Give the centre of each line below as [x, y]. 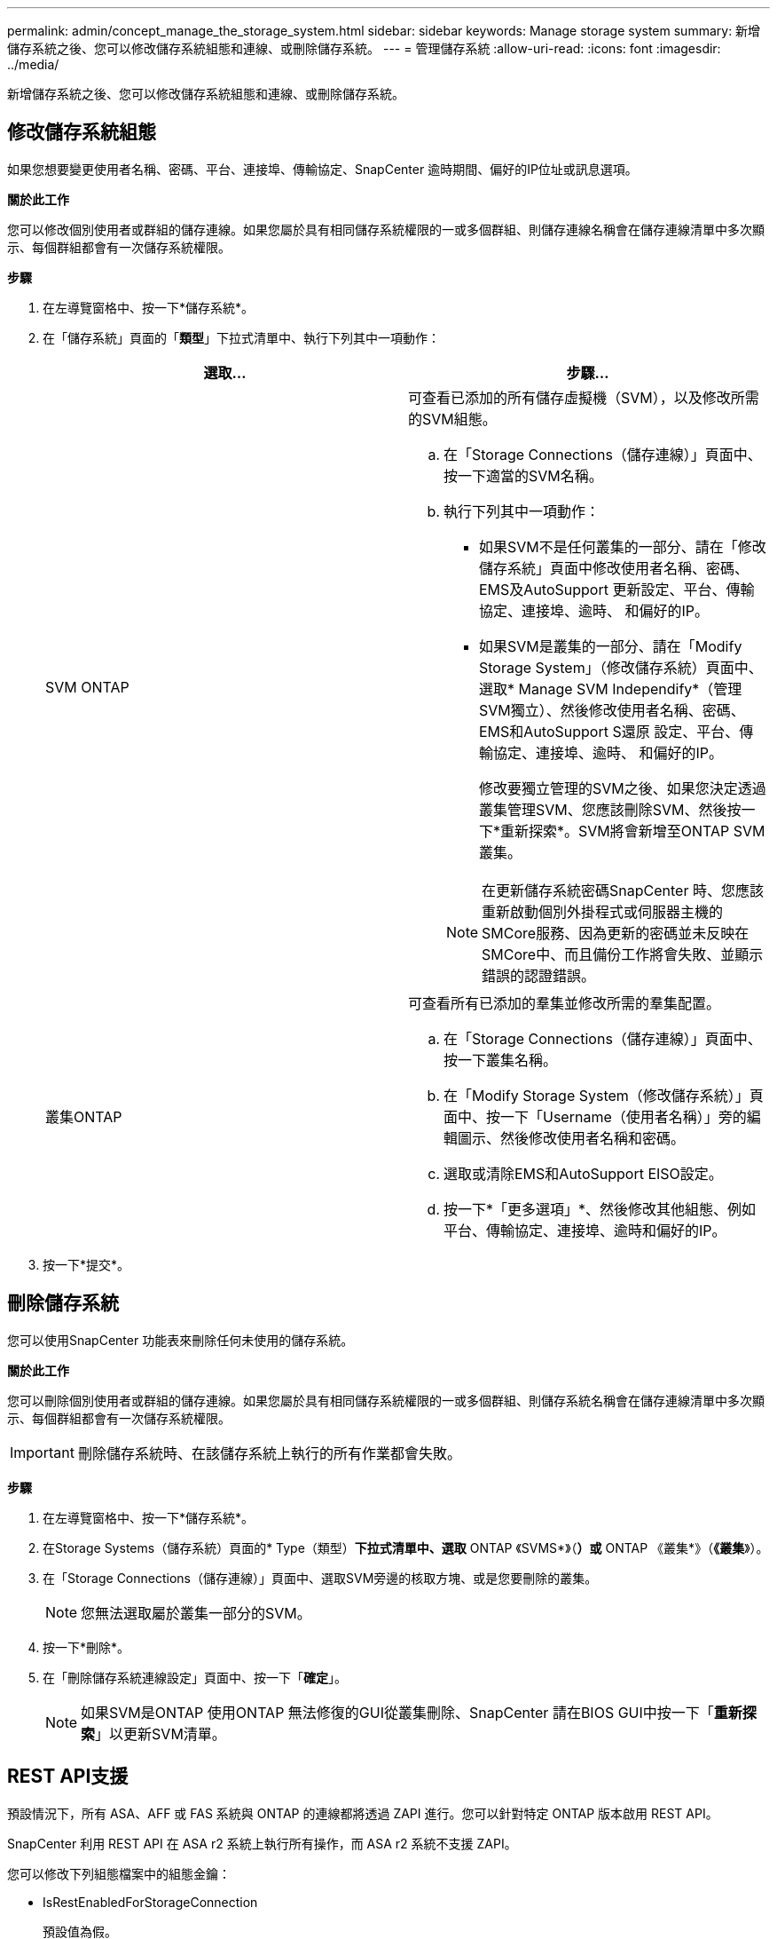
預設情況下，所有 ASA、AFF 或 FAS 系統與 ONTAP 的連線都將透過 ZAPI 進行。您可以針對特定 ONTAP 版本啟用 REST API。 [363, 1813]
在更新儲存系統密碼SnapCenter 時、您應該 [623, 890]
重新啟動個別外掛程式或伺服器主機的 [603, 911]
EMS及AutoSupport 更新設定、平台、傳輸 [617, 589]
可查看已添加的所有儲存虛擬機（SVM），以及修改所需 [584, 397]
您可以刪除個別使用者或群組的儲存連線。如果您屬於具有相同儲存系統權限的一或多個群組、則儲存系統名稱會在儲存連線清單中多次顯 [386, 1400]
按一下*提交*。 [86, 1264]
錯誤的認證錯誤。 [539, 975]
